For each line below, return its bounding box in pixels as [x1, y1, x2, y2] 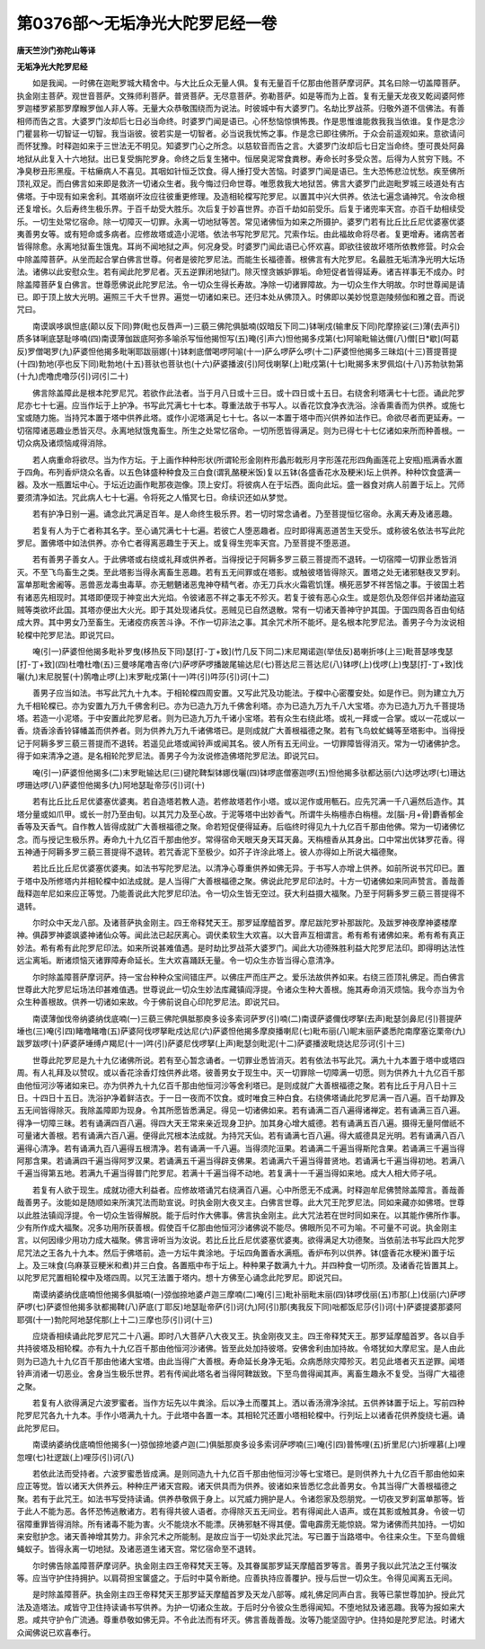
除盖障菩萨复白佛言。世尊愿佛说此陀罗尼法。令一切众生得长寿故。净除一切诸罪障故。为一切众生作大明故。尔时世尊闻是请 [16, 279, 465, 289]
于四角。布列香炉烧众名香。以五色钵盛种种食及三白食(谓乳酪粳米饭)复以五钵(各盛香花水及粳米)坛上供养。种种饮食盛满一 [16, 467, 462, 478]
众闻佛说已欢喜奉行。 [16, 1627, 96, 1637]
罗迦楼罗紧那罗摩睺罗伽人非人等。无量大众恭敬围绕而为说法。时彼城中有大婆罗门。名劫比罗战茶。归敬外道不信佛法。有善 [16, 103, 465, 114]
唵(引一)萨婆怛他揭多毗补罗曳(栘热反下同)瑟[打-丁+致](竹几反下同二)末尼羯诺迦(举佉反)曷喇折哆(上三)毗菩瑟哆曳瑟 [31, 646, 454, 657]
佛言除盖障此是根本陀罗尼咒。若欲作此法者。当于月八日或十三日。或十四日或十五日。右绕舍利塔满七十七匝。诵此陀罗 [31, 387, 465, 398]
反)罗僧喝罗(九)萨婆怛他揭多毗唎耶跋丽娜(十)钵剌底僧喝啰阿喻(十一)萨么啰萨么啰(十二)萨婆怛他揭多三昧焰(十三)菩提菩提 [16, 346, 458, 357]
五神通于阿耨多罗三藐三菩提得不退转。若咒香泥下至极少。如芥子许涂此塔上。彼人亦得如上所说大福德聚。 [16, 846, 402, 857]
